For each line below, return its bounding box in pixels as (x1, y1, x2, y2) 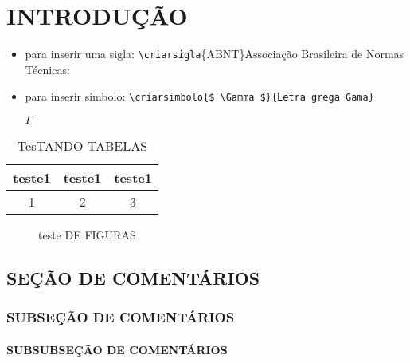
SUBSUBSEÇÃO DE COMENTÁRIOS (6, 341, 228, 357)
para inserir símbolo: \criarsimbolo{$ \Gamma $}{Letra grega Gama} (25, 88, 374, 105)
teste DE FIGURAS (38, 227, 136, 243)
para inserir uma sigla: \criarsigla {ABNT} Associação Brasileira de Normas (25, 45, 404, 62)
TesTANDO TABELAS (17, 136, 148, 156)
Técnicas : (25, 61, 70, 77)
